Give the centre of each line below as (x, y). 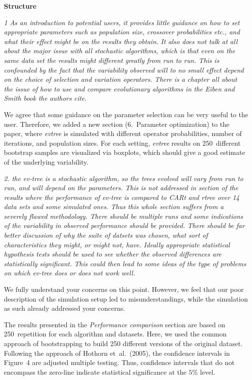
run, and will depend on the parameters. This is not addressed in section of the (121, 188)
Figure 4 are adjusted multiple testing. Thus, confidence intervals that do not (119, 362)
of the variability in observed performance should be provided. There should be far (124, 225)
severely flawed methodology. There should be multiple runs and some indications (124, 216)
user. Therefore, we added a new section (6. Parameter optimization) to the (117, 124)
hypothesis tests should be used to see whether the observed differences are (113, 254)
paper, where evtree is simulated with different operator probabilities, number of (123, 133)
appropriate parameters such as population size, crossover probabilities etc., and (122, 32)
